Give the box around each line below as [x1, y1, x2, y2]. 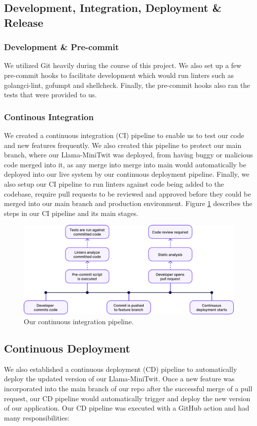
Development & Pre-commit [4, 41, 119, 53]
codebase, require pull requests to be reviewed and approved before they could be [4, 188, 251, 199]
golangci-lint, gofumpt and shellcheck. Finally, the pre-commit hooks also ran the [4, 79, 250, 90]
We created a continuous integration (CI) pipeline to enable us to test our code [4, 130, 244, 140]
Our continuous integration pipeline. [24, 316, 134, 327]
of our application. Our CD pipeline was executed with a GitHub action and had [4, 403, 250, 413]
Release [4, 14, 44, 30]
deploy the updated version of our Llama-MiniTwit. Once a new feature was [4, 373, 235, 384]
